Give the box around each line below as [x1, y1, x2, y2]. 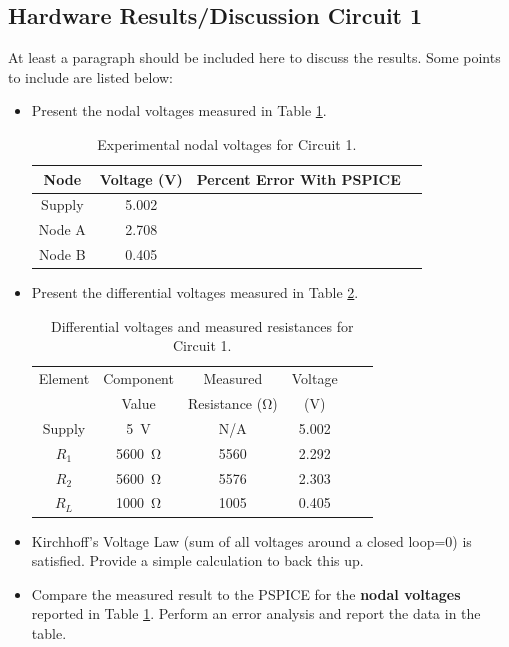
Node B [39, 244, 86, 265]
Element [38, 368, 90, 389]
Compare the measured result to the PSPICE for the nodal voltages [31, 583, 461, 604]
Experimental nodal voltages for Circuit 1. [97, 133, 357, 154]
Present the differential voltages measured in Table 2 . [31, 282, 359, 303]
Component [103, 368, 174, 389]
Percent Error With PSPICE [196, 168, 401, 189]
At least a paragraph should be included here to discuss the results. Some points [8, 47, 501, 68]
